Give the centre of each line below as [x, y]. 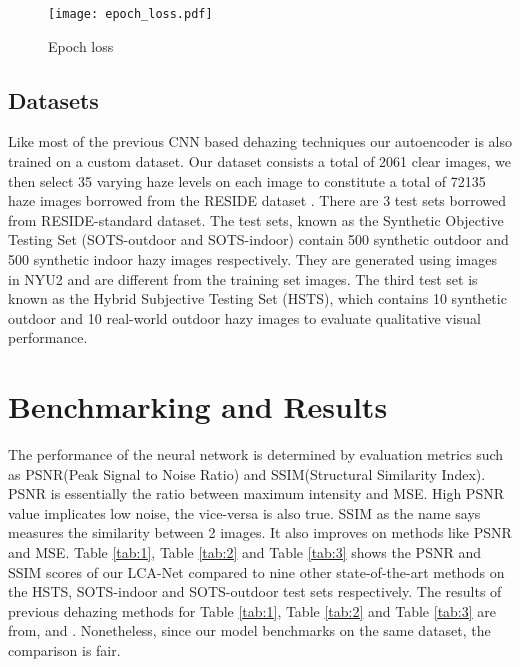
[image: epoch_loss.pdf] [130, 14]
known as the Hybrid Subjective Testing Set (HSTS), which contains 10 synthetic [257, 298]
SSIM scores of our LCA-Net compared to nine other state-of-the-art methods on [256, 571]
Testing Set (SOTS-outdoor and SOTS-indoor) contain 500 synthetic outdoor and [258, 239]
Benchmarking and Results [198, 406]
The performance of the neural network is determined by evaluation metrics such [256, 454]
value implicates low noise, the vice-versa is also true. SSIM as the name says [244, 512]
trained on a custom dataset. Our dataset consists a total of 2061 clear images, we [260, 161]
